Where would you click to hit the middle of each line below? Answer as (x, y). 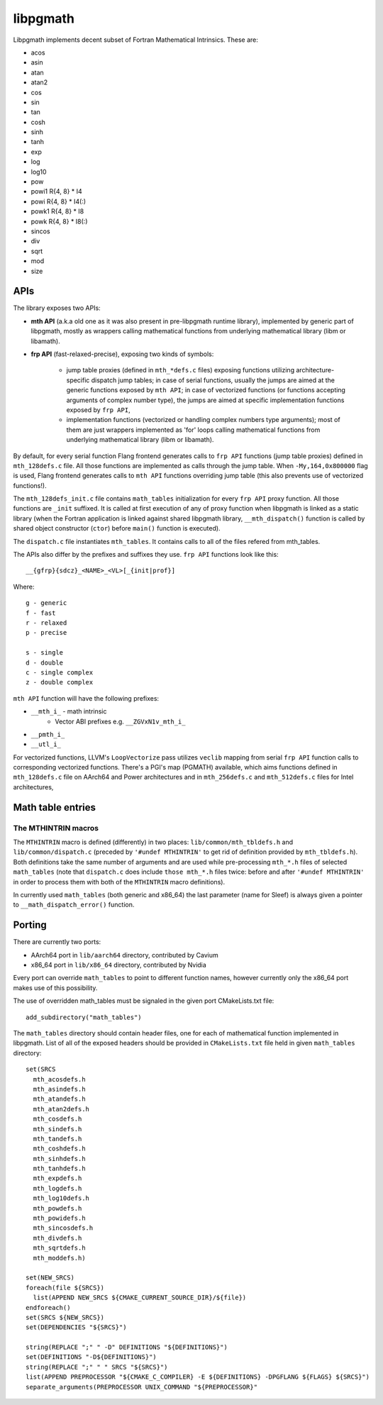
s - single (45, 653)
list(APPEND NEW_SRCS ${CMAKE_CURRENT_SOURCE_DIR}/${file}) (140, 1298)
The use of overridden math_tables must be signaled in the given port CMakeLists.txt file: (144, 1001)
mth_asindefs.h (59, 1089)
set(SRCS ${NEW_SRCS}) (65, 1317)
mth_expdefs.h (57, 1178)
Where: (24, 587)
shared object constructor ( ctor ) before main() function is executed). (117, 528)
